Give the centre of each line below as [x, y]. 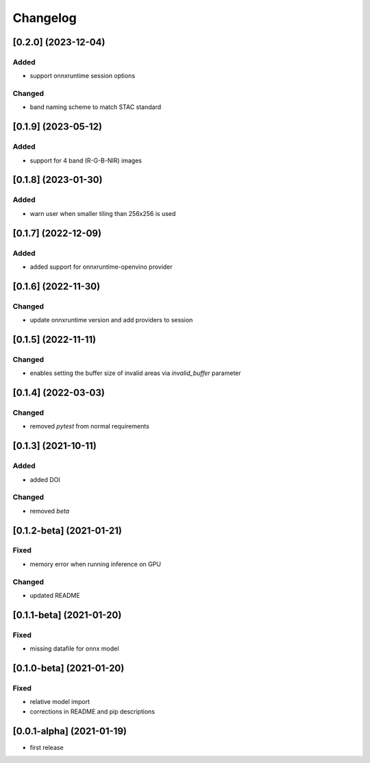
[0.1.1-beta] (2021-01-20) [67, 615]
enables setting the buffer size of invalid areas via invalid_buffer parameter [135, 373]
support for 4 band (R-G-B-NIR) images [86, 160]
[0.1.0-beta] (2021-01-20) [69, 668]
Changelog [45, 18]
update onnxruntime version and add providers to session [111, 320]
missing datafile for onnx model [74, 649]
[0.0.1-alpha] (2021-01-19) [70, 731]
